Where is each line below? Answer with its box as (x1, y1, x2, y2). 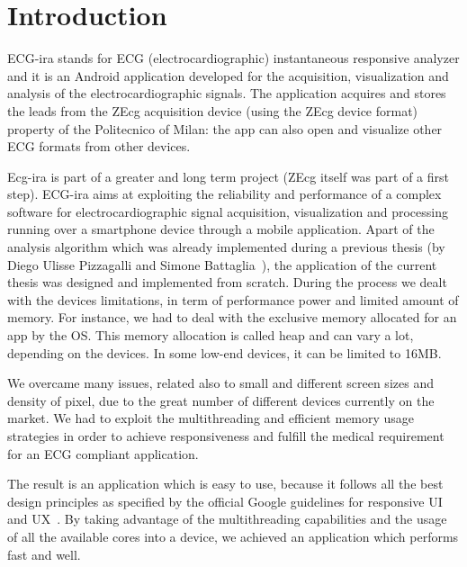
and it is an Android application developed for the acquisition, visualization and (7, 66, 449, 85)
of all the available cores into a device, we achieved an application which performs (7, 526, 459, 545)
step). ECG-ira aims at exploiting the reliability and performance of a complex (7, 184, 442, 203)
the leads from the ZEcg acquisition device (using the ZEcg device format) (7, 101, 418, 120)
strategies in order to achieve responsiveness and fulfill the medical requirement (7, 427, 445, 445)
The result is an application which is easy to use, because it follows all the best (7, 474, 444, 493)
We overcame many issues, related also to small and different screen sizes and (7, 373, 434, 392)
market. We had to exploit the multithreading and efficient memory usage (7, 409, 415, 427)
